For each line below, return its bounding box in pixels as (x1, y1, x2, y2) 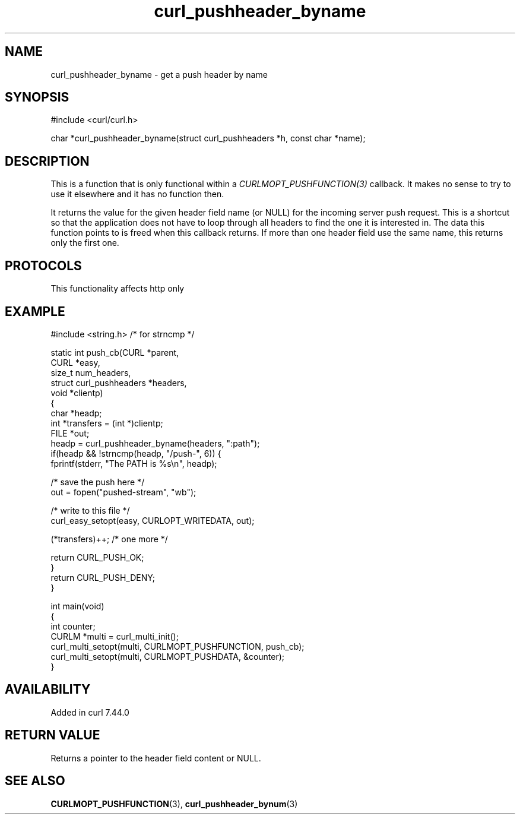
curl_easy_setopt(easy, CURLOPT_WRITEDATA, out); (50, 515, 255, 526)
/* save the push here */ (50, 476, 145, 487)
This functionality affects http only (50, 283, 185, 294)
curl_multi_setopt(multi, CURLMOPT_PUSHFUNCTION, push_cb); (50, 641, 305, 652)
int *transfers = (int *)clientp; (50, 418, 163, 428)
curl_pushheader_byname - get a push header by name (50, 69, 268, 80)
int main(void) (50, 600, 104, 611)
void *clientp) (50, 387, 103, 398)
